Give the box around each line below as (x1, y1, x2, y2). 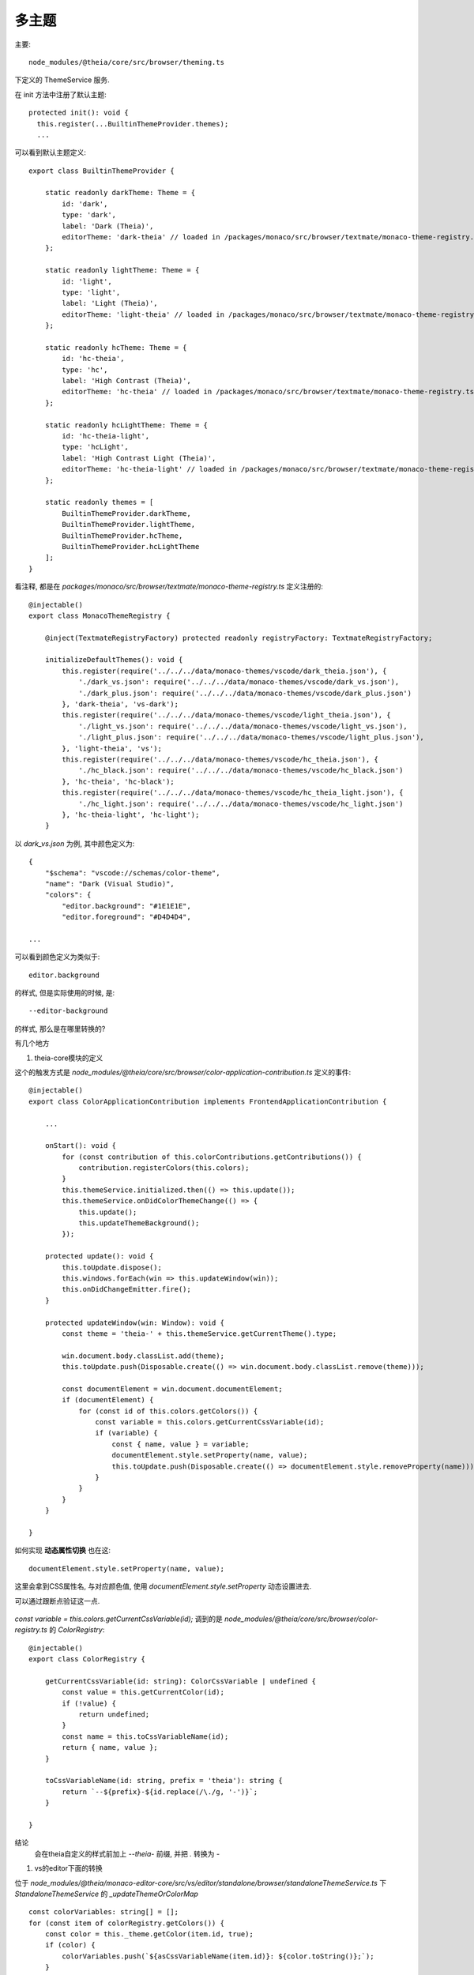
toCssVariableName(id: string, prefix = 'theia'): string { (44, 1776, 284, 1785)
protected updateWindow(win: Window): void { (44, 1318, 225, 1327)
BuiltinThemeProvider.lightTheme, (62, 520, 196, 529)
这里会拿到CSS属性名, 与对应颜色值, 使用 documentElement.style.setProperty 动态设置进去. (14, 1582, 312, 1591)
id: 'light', (62, 276, 112, 286)
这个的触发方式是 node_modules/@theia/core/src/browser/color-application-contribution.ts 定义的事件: (14, 1067, 352, 1077)
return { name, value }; (62, 1743, 158, 1752)
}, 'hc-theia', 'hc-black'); (62, 777, 175, 786)
